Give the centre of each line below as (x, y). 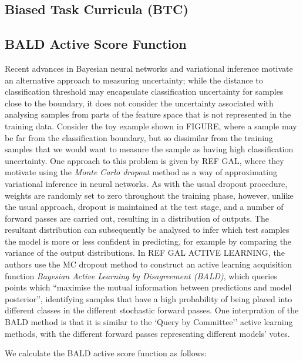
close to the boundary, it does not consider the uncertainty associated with (139, 103)
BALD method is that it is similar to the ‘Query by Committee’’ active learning (149, 322)
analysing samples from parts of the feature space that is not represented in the (148, 114)
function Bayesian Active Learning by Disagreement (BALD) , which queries (141, 275)
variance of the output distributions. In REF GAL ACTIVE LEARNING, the (145, 253)
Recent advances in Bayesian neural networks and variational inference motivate (149, 68)
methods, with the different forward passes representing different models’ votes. (147, 333)
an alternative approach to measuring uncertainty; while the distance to (134, 80)
